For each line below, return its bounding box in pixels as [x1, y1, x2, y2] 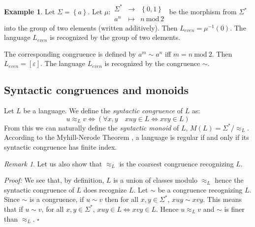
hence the [215, 175, 244, 185]
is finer [224, 203, 245, 214]
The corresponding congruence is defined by [4, 48, 136, 59]
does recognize [83, 184, 127, 195]
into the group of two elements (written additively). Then [4, 22, 178, 32]
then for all [104, 194, 139, 204]
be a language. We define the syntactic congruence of [23, 105, 183, 116]
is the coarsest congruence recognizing [119, 158, 234, 168]
